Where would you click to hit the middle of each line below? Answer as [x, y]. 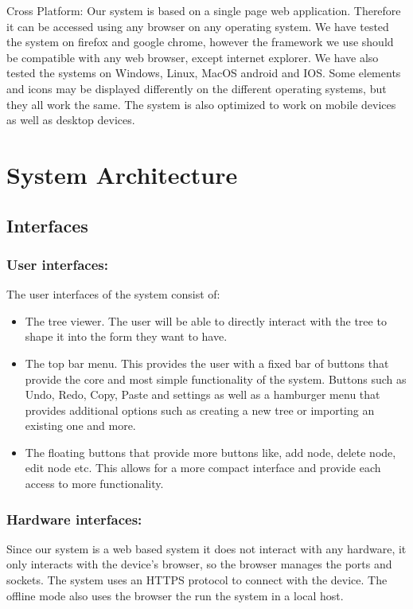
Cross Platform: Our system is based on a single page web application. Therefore [204, 10]
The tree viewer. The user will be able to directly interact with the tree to [206, 320]
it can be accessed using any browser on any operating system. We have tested [198, 26]
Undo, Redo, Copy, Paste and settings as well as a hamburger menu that [203, 394]
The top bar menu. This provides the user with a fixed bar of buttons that [207, 363]
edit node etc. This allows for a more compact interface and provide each [203, 468]
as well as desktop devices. [71, 120]
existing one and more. [80, 426]
